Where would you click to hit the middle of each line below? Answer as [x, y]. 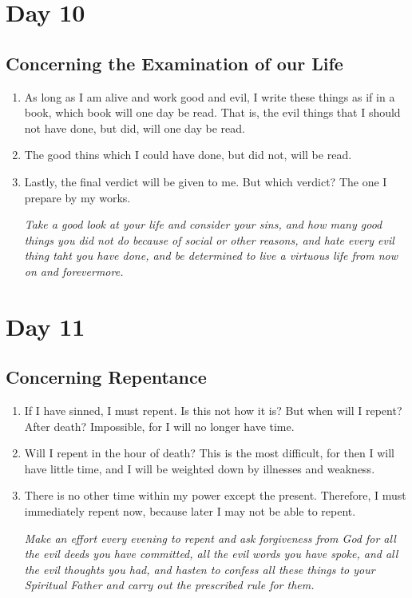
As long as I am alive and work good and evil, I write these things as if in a [210, 96]
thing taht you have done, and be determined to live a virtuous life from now [211, 255]
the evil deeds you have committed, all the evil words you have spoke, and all [211, 554]
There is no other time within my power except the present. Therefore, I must [215, 495]
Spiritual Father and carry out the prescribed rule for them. [169, 585]
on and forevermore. [74, 271]
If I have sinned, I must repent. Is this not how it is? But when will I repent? [213, 411]
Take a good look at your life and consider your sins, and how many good [203, 224]
